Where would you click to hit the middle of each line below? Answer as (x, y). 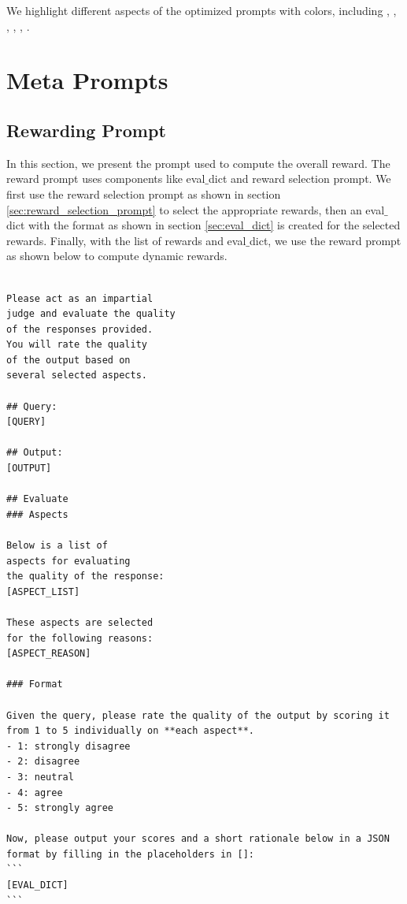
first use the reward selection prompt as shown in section (144, 193)
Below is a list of (57, 546)
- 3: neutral (40, 777)
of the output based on (68, 360)
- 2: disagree (43, 762)
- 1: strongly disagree (68, 746)
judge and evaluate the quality (91, 314)
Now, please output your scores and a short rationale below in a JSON (198, 839)
